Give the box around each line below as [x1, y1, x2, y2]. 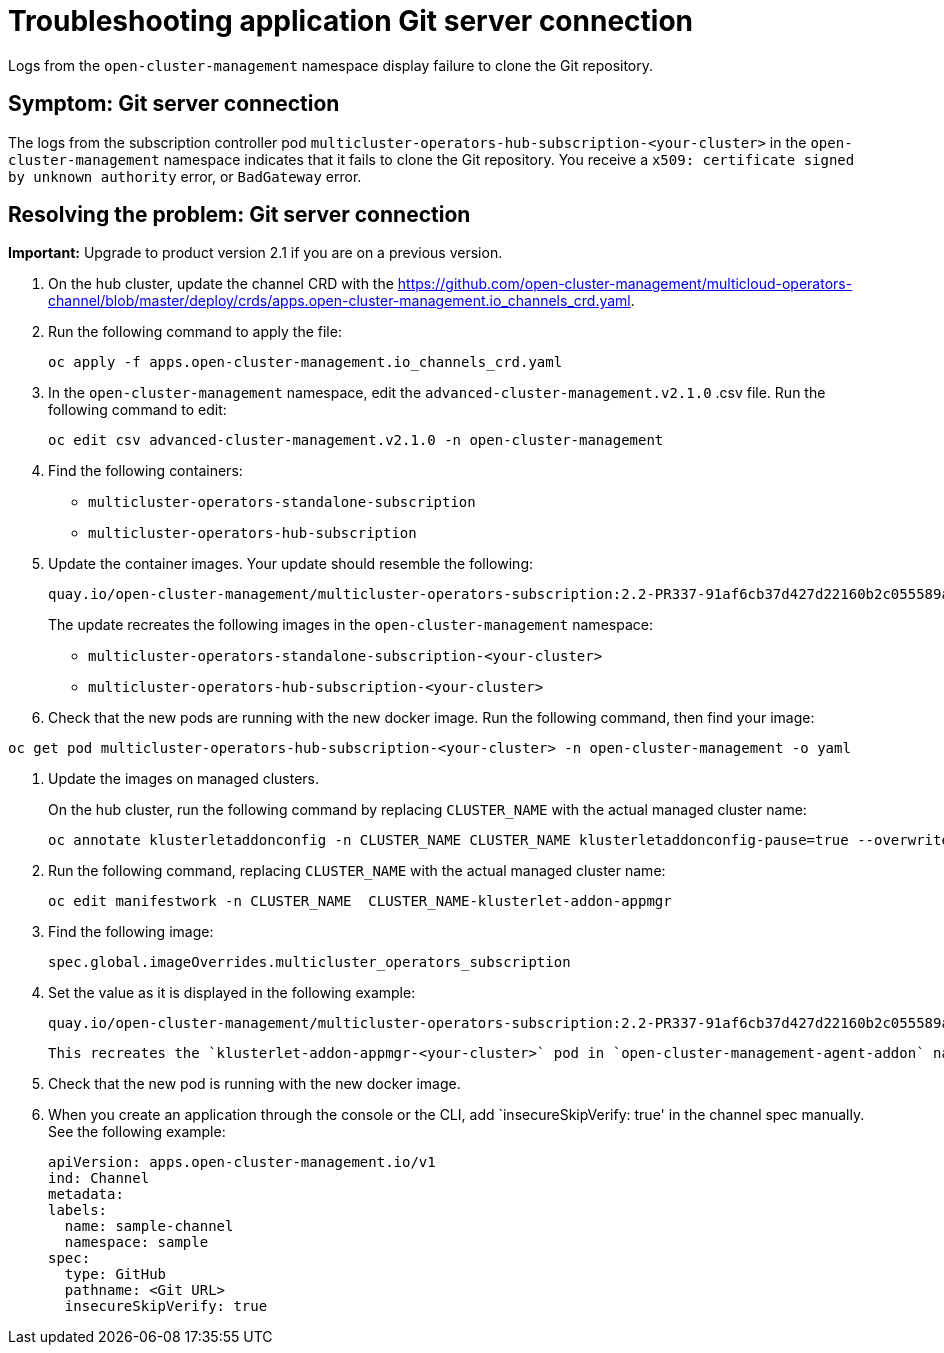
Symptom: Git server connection [8, 91, 340, 117]
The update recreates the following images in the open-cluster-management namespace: [48, 616, 653, 634]
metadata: [48, 1186, 124, 1203]
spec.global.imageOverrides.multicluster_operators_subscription [48, 954, 571, 971]
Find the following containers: [48, 462, 243, 480]
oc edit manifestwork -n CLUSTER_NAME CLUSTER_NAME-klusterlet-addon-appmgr [48, 893, 672, 910]
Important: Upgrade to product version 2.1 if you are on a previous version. [8, 244, 503, 262]
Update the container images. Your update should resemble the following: [48, 555, 533, 573]
